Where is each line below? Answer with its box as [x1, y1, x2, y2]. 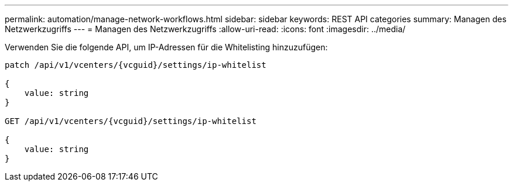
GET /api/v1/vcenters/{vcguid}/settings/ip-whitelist [5, 116, 256, 126]
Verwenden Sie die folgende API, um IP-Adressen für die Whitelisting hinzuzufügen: [5, 42, 328, 52]
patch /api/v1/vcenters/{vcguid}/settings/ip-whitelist [5, 60, 266, 70]
